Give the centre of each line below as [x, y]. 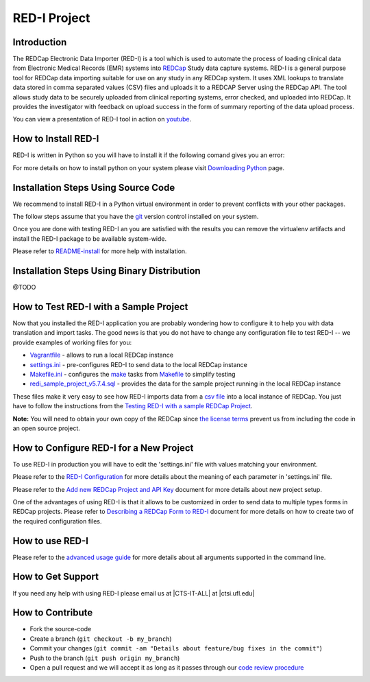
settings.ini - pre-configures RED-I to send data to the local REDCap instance [139, 364]
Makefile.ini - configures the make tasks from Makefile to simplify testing [133, 374]
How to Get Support [56, 577]
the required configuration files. [57, 521]
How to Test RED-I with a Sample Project [100, 306]
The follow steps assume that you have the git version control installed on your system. [136, 216]
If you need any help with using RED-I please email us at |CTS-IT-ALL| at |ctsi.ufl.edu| [134, 593]
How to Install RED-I [56, 139]
